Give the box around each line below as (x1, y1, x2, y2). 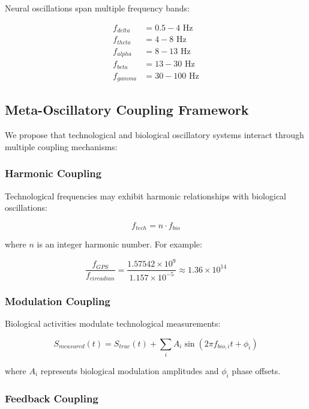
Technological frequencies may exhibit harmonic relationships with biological (5, 189, 286, 202)
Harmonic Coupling (5, 166, 102, 181)
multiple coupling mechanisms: (5, 140, 118, 153)
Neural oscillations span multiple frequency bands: (5, 2, 190, 14)
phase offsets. (232, 365, 281, 377)
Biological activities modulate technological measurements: (5, 317, 221, 330)
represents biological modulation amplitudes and (40, 365, 219, 377)
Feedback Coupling (5, 390, 98, 405)
